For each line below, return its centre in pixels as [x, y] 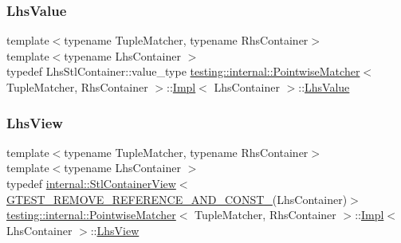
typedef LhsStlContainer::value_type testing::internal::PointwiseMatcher [183, 71]
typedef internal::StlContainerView [91, 183]
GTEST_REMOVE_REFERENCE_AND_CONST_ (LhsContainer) [177, 199]
